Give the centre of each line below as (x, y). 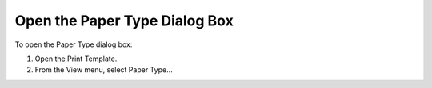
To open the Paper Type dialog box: (74, 44)
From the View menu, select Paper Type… (104, 70)
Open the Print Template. (76, 59)
